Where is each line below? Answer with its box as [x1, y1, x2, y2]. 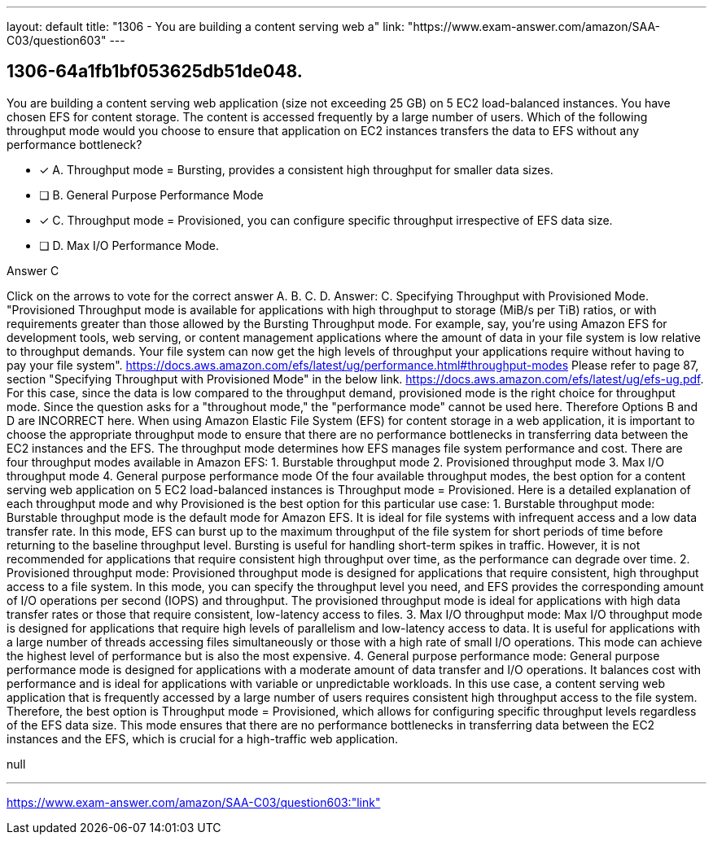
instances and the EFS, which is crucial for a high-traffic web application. [7, 731, 399, 746]
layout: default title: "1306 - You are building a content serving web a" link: [7, 20, 405, 33]
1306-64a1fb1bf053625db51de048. [7, 61, 303, 82]
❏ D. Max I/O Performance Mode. [39, 238, 219, 252]
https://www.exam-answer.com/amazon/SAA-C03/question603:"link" [7, 795, 381, 809]
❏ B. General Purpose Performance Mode [39, 187, 264, 202]
